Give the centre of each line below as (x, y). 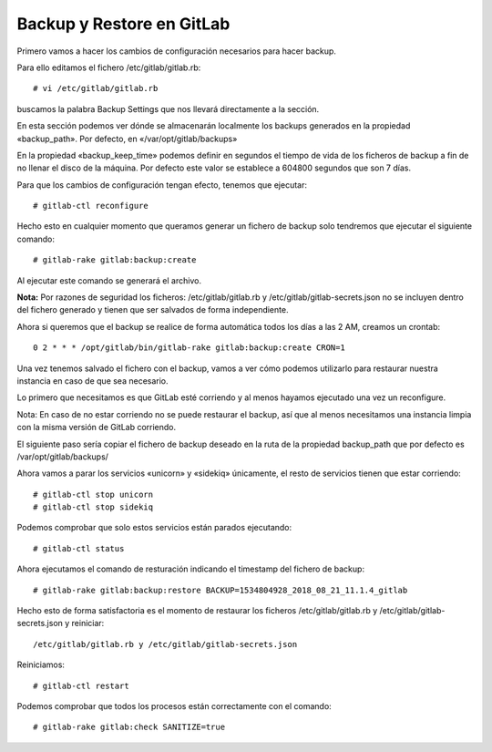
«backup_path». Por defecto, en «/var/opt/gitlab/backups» (127, 139)
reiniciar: (88, 623)
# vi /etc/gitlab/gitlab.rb (96, 88)
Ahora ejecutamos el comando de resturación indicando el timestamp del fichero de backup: (190, 569)
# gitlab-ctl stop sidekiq (93, 507)
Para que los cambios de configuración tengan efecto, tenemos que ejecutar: (162, 185)
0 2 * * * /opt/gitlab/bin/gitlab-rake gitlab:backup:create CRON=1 (189, 348)
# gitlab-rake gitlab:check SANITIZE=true (129, 727)
